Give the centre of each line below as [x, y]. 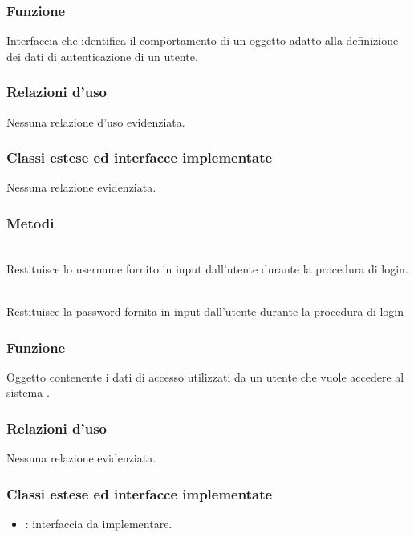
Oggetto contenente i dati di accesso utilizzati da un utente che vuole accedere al [205, 376]
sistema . [28, 392]
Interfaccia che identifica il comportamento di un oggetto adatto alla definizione [203, 40]
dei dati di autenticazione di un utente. [102, 56]
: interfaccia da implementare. [99, 524]
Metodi [30, 222]
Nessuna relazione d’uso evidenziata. [96, 121]
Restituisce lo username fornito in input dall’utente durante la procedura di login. [207, 268]
